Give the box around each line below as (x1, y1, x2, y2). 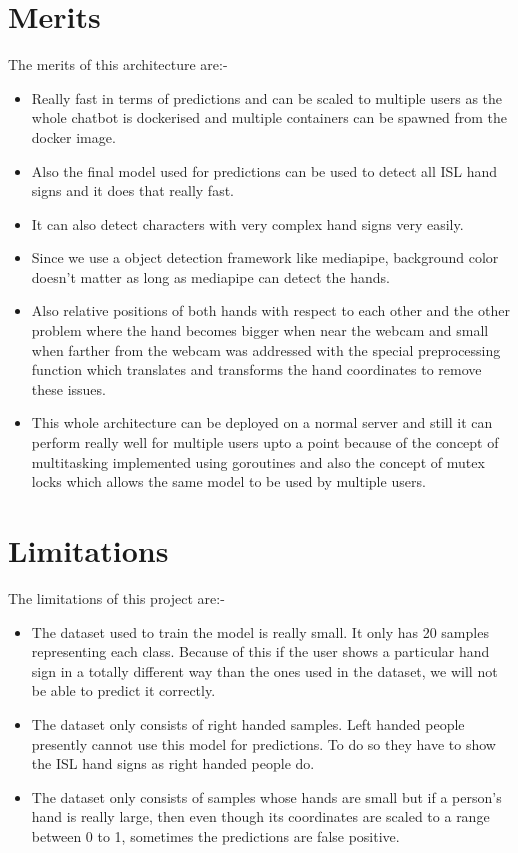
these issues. (31, 378, 106, 399)
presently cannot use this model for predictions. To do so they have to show (31, 733, 496, 754)
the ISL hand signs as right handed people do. (31, 753, 315, 774)
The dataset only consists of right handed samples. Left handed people (31, 713, 465, 734)
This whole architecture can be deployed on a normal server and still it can (31, 412, 493, 433)
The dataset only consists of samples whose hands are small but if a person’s (31, 786, 502, 807)
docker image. (31, 126, 116, 147)
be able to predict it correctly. (31, 680, 216, 701)
